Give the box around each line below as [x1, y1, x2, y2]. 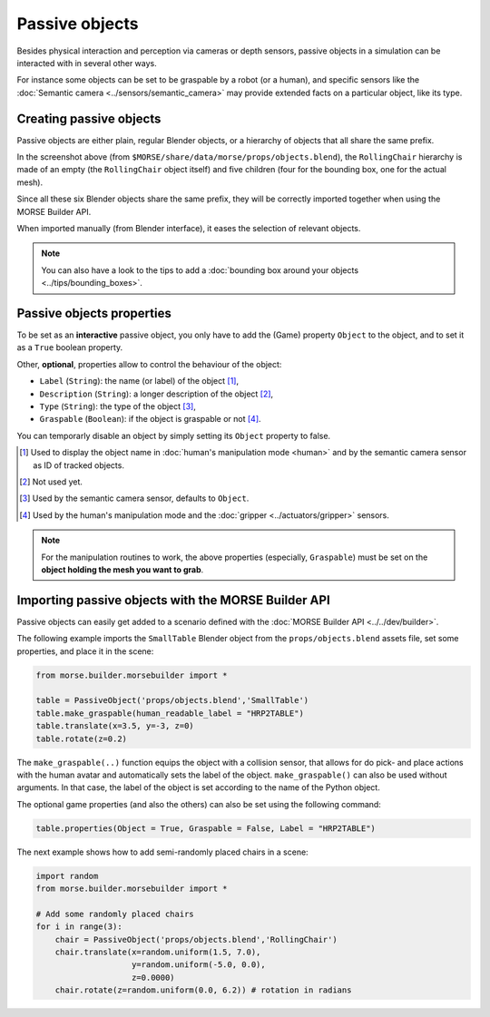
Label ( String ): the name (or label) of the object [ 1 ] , [39, 376, 240, 386]
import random [35, 871, 99, 881]
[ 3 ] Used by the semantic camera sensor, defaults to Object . [19, 493, 250, 504]
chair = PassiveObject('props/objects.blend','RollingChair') [54, 934, 338, 944]
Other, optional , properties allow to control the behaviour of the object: [16, 358, 282, 369]
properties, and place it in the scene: [16, 645, 154, 657]
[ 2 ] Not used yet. [19, 476, 83, 487]
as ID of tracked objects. [33, 459, 124, 471]
